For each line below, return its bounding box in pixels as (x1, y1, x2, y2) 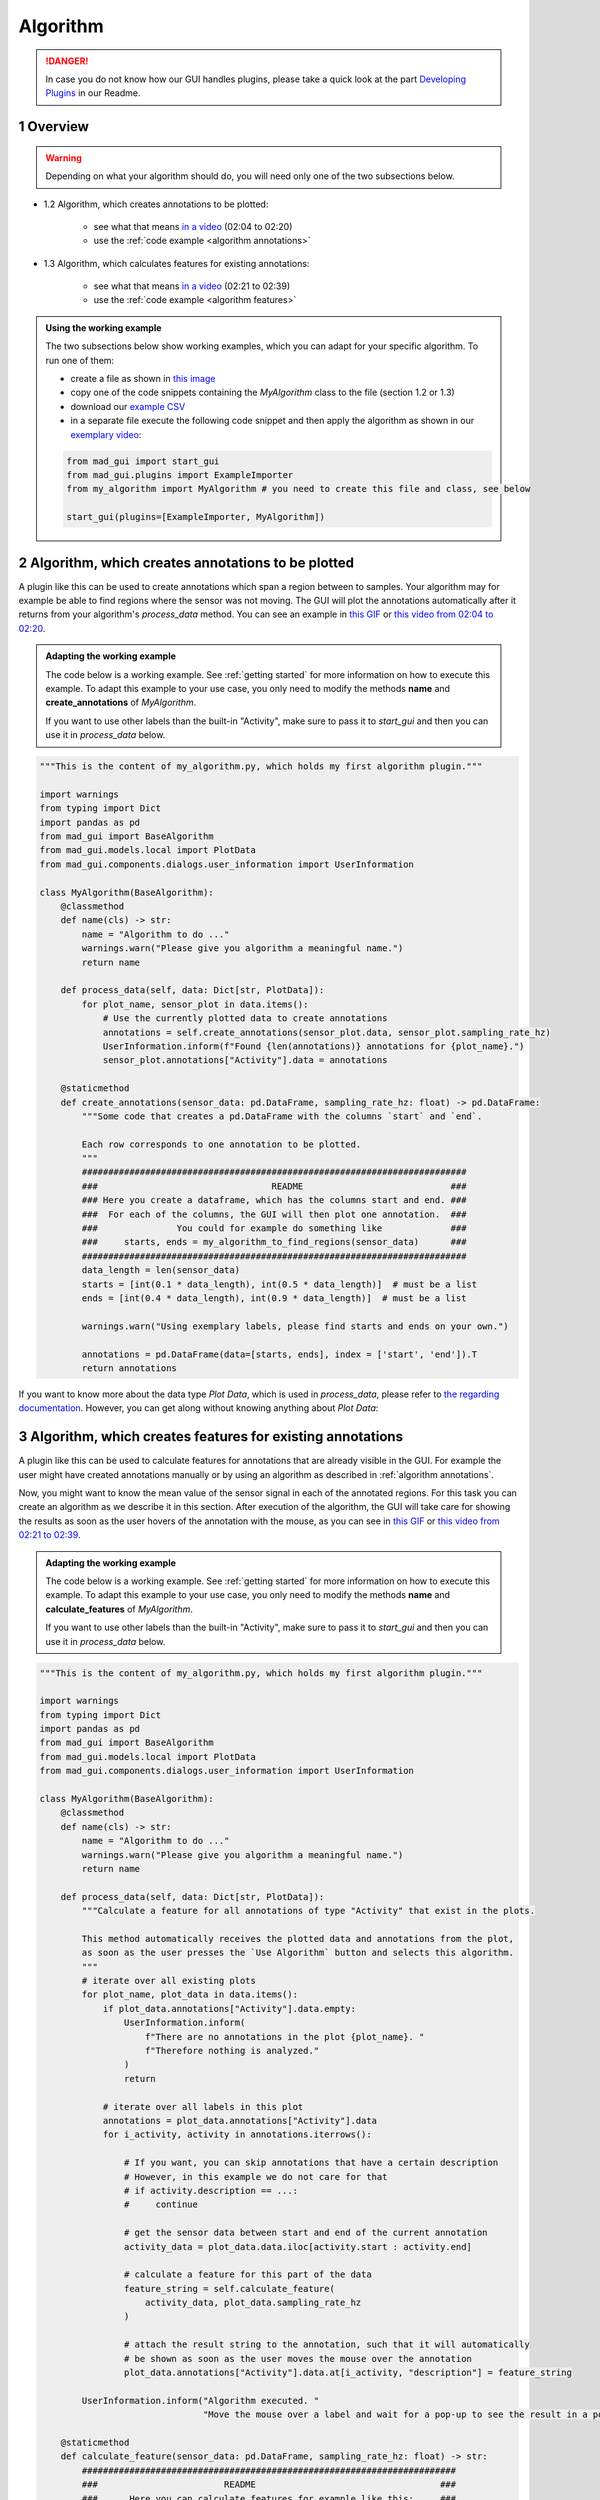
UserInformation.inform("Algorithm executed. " (81, 2395, 320, 2406)
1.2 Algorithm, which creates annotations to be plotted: (43, 198, 269, 210)
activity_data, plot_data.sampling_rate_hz (145, 2297, 362, 2309)
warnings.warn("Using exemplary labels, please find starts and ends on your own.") (81, 1320, 509, 1332)
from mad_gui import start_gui (66, 455, 220, 467)
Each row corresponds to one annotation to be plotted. (81, 1138, 362, 1150)
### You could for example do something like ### (81, 1223, 467, 1234)
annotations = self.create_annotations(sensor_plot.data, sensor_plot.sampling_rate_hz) (102, 1026, 552, 1038)
